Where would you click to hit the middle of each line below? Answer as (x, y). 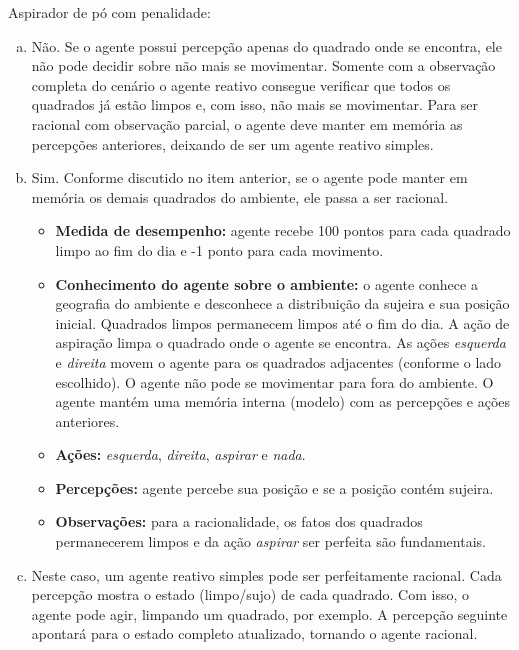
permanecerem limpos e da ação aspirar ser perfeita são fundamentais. (270, 541)
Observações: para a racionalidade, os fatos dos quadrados (239, 521)
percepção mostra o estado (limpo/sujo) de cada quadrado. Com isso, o (250, 594)
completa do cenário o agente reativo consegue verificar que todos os (241, 84)
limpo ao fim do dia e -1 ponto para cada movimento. (219, 249)
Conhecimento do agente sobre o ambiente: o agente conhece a (266, 283)
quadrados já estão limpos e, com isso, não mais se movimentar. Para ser (254, 104)
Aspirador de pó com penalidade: (109, 12)
